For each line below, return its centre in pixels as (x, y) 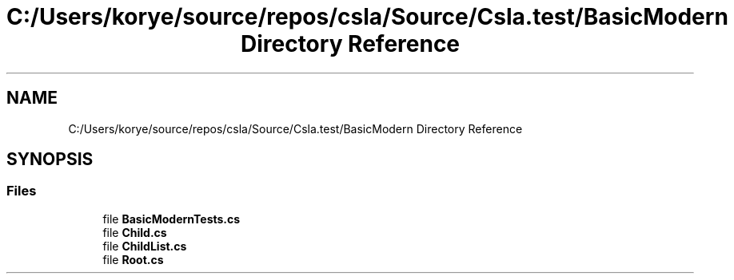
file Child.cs (135, 232)
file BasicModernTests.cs (172, 219)
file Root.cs (133, 259)
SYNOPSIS (50, 160)
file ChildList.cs (145, 246)
